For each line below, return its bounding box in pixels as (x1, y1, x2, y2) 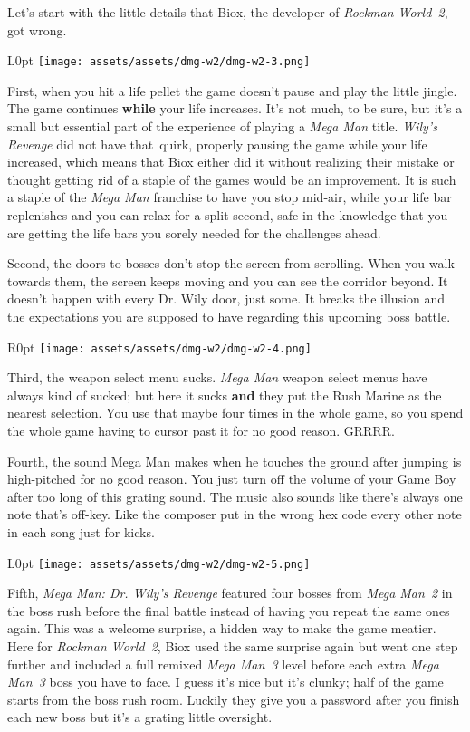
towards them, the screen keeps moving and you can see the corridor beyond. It (7, 271, 448, 290)
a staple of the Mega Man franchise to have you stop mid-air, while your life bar (7, 188, 452, 207)
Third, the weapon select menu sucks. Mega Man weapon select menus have (7, 368, 427, 387)
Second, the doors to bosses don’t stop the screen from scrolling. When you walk (7, 254, 455, 273)
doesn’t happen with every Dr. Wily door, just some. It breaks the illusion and (7, 289, 445, 308)
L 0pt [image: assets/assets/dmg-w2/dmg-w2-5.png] (7, 553, 311, 572)
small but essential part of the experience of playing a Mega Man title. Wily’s (7, 117, 437, 136)
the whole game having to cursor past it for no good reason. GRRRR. (7, 421, 395, 439)
